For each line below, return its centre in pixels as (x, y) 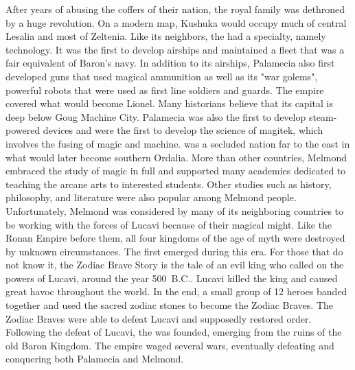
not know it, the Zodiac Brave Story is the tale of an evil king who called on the (175, 265)
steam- (323, 116)
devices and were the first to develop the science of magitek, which (183, 130)
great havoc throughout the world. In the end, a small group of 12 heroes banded (176, 291)
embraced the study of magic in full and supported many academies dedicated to (176, 171)
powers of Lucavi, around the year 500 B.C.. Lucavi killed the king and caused (172, 278)
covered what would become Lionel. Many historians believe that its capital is (169, 103)
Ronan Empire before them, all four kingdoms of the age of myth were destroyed (175, 238)
